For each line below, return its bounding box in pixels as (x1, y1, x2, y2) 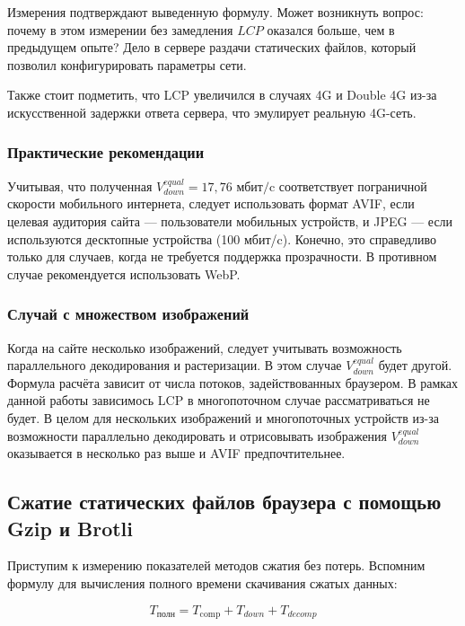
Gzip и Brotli (7, 514, 134, 542)
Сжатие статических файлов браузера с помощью (7, 488, 442, 516)
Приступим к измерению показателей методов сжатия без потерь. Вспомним (7, 556, 426, 575)
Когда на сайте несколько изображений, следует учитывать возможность (7, 338, 402, 357)
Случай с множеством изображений (7, 303, 250, 325)
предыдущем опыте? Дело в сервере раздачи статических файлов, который (7, 38, 417, 57)
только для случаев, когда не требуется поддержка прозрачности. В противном (7, 247, 437, 266)
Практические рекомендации (7, 141, 205, 163)
